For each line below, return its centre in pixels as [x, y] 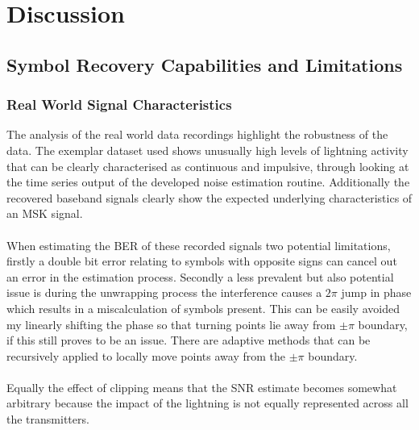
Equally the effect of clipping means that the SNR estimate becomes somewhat [202, 387]
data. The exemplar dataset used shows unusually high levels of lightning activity [207, 150]
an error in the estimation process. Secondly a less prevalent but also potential [200, 276]
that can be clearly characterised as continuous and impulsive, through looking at [208, 166]
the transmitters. [48, 419]
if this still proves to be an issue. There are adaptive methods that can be [189, 340]
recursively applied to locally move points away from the [146, 355]
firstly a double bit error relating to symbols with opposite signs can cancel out [202, 261]
